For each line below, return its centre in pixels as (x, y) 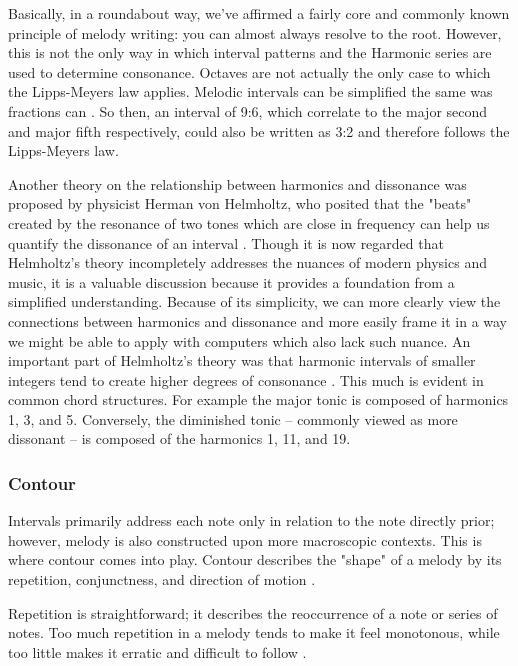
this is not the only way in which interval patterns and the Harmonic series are (250, 52)
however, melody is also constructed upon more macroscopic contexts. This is (245, 539)
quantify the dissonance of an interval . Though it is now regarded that (226, 242)
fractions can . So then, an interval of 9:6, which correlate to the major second (248, 110)
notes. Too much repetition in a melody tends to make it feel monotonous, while (254, 632)
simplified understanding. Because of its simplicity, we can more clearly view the (254, 301)
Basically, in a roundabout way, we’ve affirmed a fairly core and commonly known (259, 13)
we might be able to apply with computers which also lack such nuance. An (239, 340)
